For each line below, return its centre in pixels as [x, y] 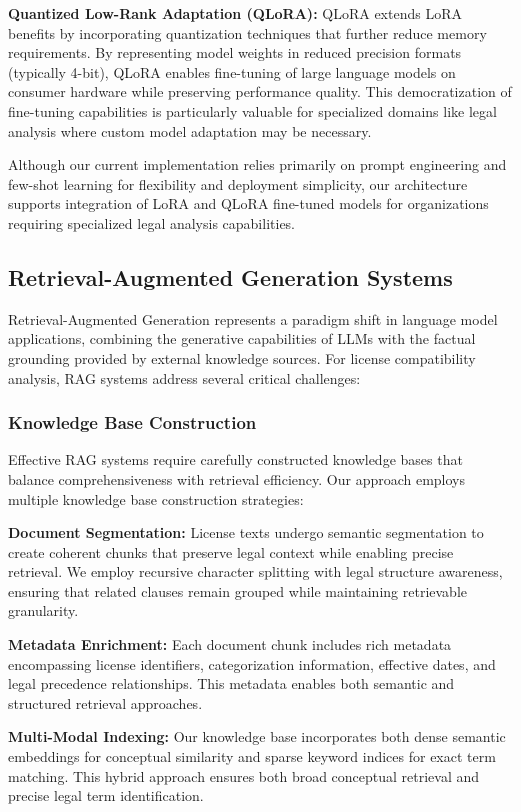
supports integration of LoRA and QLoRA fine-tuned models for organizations [248, 203]
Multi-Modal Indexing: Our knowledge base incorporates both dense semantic [257, 736]
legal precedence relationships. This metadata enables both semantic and [231, 683]
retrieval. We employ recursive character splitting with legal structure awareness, [255, 571]
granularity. [43, 610]
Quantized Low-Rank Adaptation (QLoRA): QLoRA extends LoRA [235, 13]
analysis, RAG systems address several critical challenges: [184, 377]
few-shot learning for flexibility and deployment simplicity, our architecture [238, 183]
